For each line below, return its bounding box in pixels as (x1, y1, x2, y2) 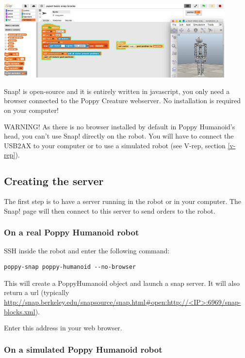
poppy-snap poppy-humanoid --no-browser (4, 264, 136, 271)
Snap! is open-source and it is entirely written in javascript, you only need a (4, 86, 230, 96)
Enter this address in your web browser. (4, 323, 122, 333)
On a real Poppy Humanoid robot (4, 226, 139, 238)
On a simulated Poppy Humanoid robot (4, 343, 163, 355)
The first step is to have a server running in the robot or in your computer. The (4, 196, 242, 206)
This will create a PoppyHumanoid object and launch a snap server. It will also (4, 278, 240, 288)
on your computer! (4, 105, 59, 115)
